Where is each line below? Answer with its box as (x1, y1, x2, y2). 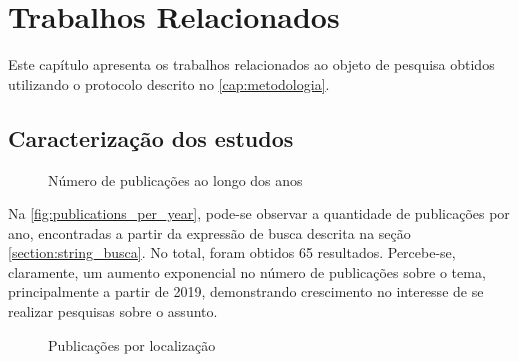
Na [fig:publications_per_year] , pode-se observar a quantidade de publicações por (8, 203, 510, 224)
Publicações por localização (48, 334, 216, 355)
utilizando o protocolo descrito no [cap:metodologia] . (8, 73, 330, 94)
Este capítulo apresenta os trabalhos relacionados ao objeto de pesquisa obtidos (8, 54, 495, 75)
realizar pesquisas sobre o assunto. (8, 301, 218, 322)
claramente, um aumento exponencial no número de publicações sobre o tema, (8, 261, 486, 282)
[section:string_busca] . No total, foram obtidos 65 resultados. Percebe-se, (8, 242, 456, 263)
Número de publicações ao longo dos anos (48, 169, 303, 190)
